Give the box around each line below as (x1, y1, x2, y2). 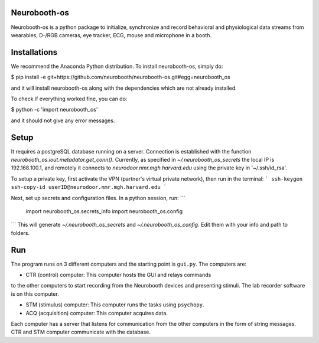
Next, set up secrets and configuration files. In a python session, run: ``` (11, 194, 185, 201)
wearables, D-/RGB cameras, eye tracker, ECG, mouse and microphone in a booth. (11, 31, 212, 38)
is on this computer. (11, 290, 59, 298)
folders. (11, 229, 30, 236)
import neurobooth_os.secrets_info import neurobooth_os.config (25, 208, 183, 215)
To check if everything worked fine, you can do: (11, 95, 128, 102)
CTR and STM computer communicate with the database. (11, 328, 151, 336)
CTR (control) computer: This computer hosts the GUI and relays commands (25, 272, 211, 279)
